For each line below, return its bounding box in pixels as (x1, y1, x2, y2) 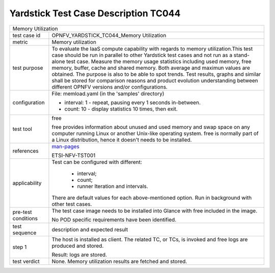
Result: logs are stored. (51, 251, 107, 258)
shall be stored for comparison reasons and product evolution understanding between (51, 77, 258, 84)
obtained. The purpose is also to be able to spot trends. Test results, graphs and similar (51, 70, 261, 77)
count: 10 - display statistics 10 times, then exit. (64, 105, 178, 112)
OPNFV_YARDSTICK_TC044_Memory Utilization (51, 32, 167, 39)
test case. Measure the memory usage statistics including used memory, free (66, 58, 252, 65)
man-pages (51, 143, 80, 150)
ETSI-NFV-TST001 (51, 152, 96, 159)
